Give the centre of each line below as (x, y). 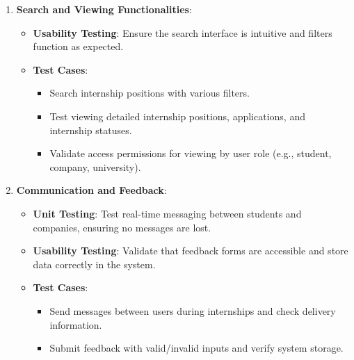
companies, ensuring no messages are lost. (122, 227)
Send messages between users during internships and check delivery (193, 310)
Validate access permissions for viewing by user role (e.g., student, (191, 153)
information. (76, 324)
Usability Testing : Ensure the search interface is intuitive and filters (183, 32)
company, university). (95, 166)
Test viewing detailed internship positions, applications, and (177, 116)
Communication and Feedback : (91, 190)
